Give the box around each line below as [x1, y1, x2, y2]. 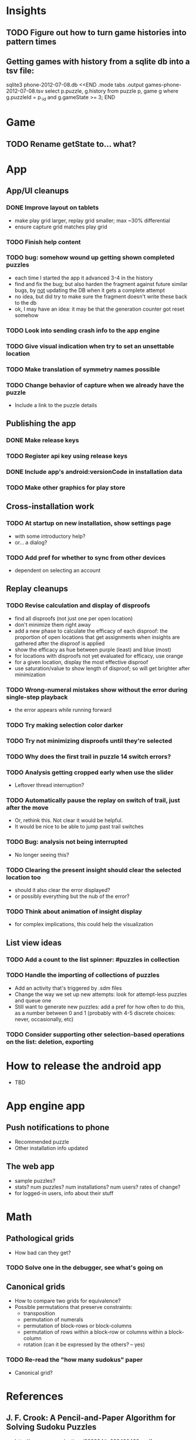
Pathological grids [6, 1233, 75, 1243]
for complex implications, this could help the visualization [14, 921, 154, 928]
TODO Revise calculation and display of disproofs [6, 601, 151, 610]
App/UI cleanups [6, 186, 69, 196]
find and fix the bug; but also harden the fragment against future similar [14, 280, 188, 287]
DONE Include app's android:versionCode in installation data [6, 468, 183, 476]
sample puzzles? [14, 1177, 56, 1184]
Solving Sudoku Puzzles [6, 1422, 97, 1432]
